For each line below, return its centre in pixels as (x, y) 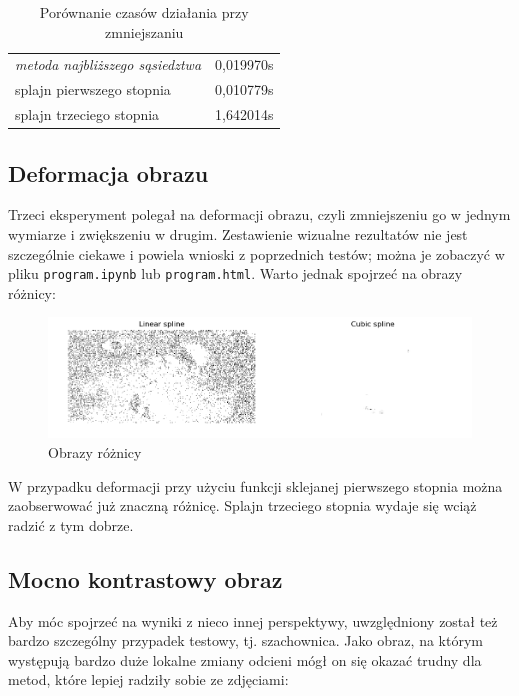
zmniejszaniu (144, 31)
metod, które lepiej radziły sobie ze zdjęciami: (148, 679)
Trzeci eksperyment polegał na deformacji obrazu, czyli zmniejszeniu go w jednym (259, 214)
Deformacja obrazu (108, 172)
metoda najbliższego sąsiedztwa (108, 64)
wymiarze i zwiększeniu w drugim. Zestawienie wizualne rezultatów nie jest (238, 234)
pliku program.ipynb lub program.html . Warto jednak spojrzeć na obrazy (235, 273)
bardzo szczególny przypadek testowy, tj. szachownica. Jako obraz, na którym (246, 640)
